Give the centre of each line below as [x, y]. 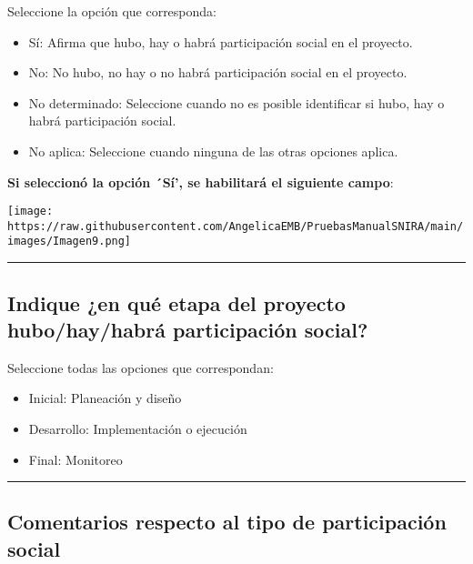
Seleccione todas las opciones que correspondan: [141, 367]
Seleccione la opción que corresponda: [112, 11]
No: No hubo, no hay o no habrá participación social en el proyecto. [218, 72]
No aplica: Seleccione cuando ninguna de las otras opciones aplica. [213, 151]
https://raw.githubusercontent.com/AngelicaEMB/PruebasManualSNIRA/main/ [236, 226]
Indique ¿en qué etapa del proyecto [176, 302]
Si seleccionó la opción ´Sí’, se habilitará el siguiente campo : [201, 181]
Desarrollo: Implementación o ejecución [138, 428]
